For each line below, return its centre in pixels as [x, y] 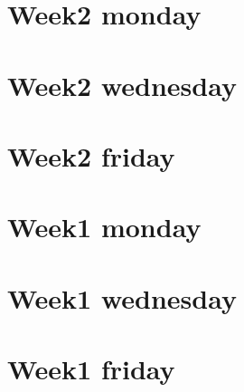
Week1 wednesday [122, 297]
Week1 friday [91, 369]
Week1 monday [104, 227]
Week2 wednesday [122, 85]
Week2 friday [91, 155]
